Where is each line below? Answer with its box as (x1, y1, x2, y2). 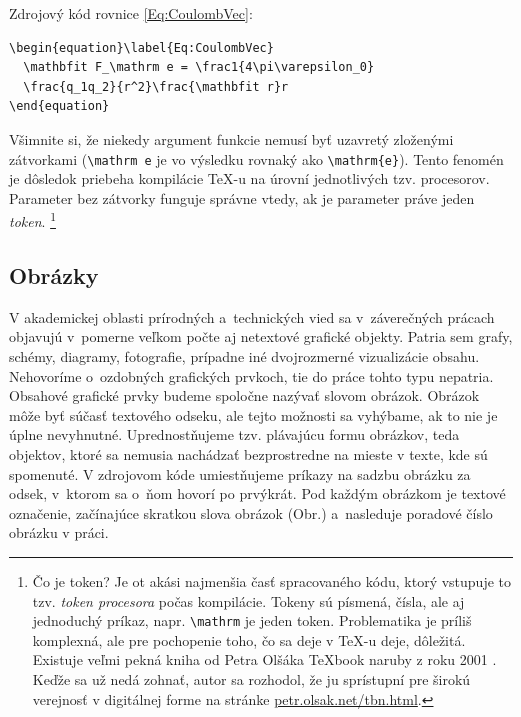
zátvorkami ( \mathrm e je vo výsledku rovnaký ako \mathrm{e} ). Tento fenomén (9, 148, 504, 169)
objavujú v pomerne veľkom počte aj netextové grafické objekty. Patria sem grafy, (9, 326, 513, 347)
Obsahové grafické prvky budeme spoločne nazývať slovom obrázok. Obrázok (9, 385, 480, 406)
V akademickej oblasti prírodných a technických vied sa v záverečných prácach (9, 306, 495, 327)
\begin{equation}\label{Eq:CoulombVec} (9, 40, 274, 55)
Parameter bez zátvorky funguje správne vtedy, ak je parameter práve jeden (9, 187, 475, 208)
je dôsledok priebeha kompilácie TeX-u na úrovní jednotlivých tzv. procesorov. (9, 168, 490, 189)
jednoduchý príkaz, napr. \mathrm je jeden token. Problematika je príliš (32, 610, 472, 631)
